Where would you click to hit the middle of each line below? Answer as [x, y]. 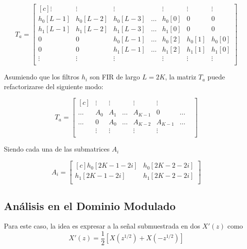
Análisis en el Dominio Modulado [90, 205]
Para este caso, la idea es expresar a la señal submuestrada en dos [102, 226]
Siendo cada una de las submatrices [57, 149]
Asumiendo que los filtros [42, 77]
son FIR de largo [115, 77]
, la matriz [181, 77]
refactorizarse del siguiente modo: [54, 86]
